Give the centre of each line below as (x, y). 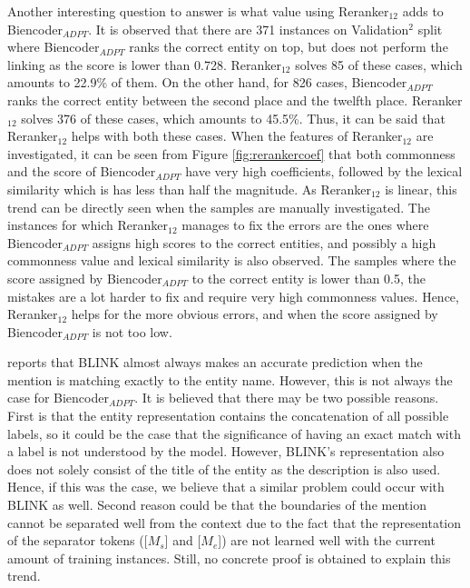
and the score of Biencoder (82, 171)
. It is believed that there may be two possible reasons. (287, 398)
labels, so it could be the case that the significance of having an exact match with (234, 433)
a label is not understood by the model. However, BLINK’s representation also (226, 451)
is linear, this (421, 189)
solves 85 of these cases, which (379, 64)
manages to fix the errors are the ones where (305, 225)
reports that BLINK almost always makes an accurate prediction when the (215, 362)
